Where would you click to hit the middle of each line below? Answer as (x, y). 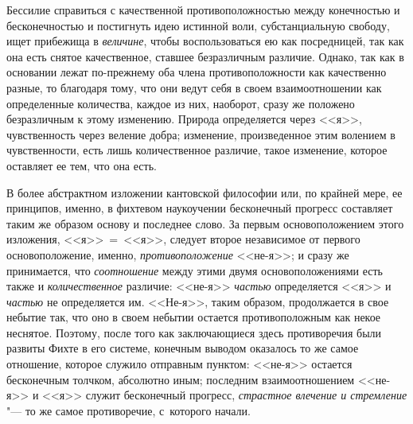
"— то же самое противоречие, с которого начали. (129, 410)
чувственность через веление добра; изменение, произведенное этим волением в (201, 134)
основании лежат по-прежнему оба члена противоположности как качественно (197, 72)
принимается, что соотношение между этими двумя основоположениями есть (195, 270)
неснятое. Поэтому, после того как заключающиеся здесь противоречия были (194, 332)
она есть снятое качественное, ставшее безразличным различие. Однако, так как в (205, 56)
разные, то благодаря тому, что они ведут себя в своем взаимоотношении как (194, 87)
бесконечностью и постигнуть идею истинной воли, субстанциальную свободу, (198, 25)
